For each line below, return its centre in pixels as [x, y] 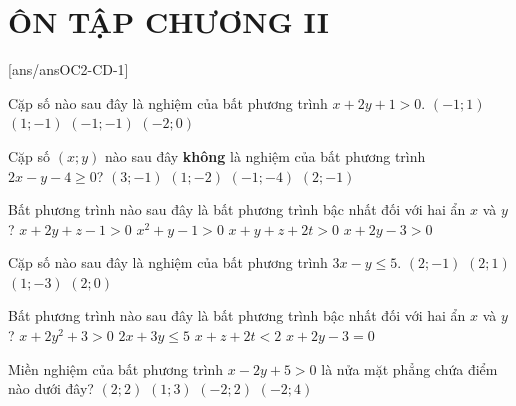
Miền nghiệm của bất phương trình [116, 368]
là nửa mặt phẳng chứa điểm [409, 368]
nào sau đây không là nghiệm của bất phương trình [265, 155]
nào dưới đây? [51, 388]
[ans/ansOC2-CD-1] [68, 69]
